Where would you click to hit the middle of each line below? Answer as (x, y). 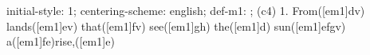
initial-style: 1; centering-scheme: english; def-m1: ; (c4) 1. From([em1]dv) (186, 10)
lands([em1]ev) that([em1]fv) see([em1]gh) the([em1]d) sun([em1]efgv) (176, 26)
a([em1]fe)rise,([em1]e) (61, 41)
